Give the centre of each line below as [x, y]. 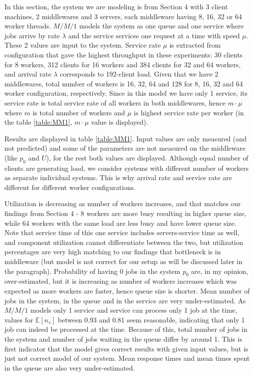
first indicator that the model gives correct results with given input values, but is [127, 348]
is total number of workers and [79, 112]
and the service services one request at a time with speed [154, 35]
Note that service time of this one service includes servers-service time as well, [122, 232]
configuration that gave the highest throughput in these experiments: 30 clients [124, 54]
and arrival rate [28, 74]
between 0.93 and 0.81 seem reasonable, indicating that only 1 [151, 319]
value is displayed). [120, 122]
